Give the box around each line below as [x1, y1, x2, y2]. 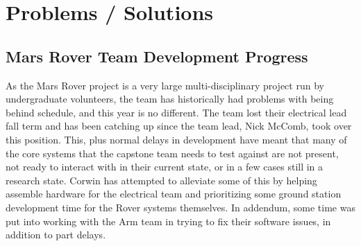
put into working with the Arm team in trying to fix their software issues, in [6, 213, 331, 228]
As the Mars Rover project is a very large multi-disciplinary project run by [6, 78, 324, 92]
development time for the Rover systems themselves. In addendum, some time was [6, 200, 355, 214]
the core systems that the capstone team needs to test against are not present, [6, 146, 339, 160]
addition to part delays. [6, 227, 106, 242]
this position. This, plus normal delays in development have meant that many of [6, 132, 347, 146]
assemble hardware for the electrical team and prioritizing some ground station [6, 186, 342, 201]
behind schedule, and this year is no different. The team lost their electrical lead [6, 105, 347, 119]
